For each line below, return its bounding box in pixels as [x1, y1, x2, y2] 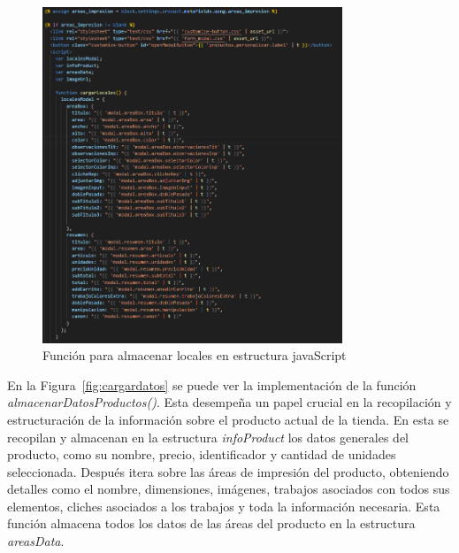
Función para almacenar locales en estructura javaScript [42, 346, 347, 365]
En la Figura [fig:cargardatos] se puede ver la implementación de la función [7, 375, 417, 394]
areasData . [7, 532, 65, 550]
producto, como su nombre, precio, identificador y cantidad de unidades [7, 445, 396, 464]
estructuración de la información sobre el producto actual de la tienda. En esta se [7, 410, 449, 428]
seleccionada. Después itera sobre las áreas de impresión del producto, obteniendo [7, 462, 449, 480]
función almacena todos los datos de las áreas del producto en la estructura [7, 514, 416, 533]
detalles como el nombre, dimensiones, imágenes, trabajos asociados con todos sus [7, 480, 450, 498]
